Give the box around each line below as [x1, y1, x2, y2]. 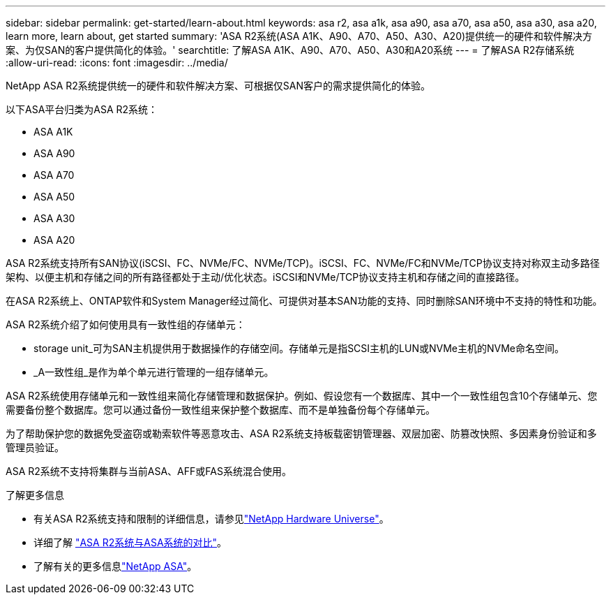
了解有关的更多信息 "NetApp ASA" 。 [33, 560, 197, 572]
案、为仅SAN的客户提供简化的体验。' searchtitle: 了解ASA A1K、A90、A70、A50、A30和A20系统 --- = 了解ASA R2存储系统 [6, 44, 575, 56]
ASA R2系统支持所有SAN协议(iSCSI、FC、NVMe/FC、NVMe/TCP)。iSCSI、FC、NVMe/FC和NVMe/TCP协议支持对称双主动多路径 [6, 257, 600, 269]
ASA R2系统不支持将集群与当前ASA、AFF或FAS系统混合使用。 [6, 465, 292, 477]
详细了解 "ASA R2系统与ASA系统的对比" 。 [33, 536, 227, 548]
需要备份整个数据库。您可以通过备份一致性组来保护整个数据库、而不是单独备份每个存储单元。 [6, 404, 435, 416]
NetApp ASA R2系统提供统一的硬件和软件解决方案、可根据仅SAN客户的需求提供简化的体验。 [6, 80, 431, 92]
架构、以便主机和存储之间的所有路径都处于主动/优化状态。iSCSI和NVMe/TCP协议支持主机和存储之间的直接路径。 [6, 271, 525, 283]
